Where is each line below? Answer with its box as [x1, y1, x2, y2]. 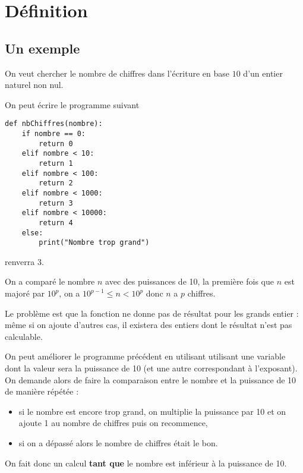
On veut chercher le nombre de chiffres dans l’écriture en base [5, 67, 230, 79]
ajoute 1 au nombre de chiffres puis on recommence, [18, 417, 208, 429]
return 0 [39, 139, 73, 148]
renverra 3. [5, 255, 44, 267]
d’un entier [243, 67, 283, 79]
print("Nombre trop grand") [39, 238, 150, 247]
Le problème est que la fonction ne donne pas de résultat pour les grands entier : [5, 307, 299, 319]
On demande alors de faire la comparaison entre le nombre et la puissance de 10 [5, 373, 296, 386]
